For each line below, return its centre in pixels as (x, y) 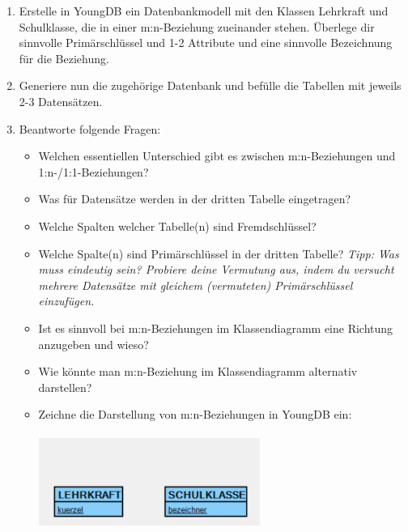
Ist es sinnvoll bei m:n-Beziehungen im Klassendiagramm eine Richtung (216, 328)
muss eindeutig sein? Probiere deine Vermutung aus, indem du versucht (216, 269)
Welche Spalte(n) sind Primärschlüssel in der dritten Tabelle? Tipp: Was (219, 253)
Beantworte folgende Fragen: (90, 128)
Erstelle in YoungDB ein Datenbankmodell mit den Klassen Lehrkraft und (204, 11)
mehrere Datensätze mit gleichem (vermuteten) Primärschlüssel (195, 285)
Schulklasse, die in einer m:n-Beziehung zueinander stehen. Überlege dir (197, 26)
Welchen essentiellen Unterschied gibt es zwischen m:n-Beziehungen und (217, 156)
